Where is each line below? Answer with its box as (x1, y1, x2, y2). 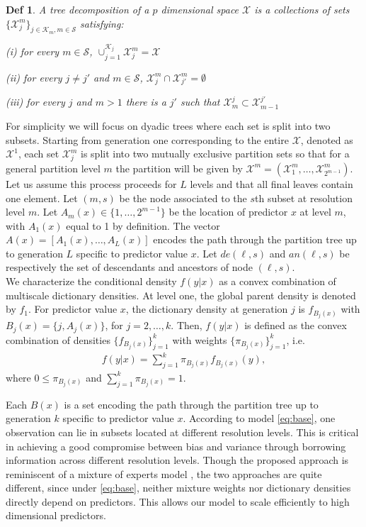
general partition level (6, 160, 101, 175)
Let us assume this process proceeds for (6, 176, 177, 191)
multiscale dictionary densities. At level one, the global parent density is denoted (6, 287, 356, 302)
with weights (172, 332, 227, 347)
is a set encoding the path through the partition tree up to (64, 396, 319, 411)
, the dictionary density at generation (125, 301, 288, 316)
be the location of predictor (168, 204, 288, 219)
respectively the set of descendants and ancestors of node (6, 260, 253, 274)
